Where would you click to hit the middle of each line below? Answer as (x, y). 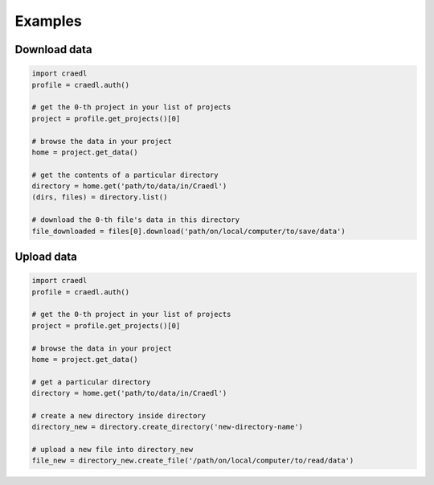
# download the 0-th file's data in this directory (136, 220)
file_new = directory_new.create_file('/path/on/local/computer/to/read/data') (193, 461)
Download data (53, 49)
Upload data (46, 257)
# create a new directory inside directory (119, 415)
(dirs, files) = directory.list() (100, 197)
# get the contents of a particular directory (125, 175)
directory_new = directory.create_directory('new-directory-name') (168, 427)
